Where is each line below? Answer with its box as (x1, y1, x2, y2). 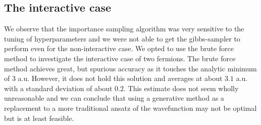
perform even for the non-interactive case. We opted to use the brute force (4, 43, 234, 54)
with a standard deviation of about (4, 82, 113, 93)
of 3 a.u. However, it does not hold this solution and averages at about (4, 73, 223, 84)
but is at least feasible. (4, 112, 74, 123)
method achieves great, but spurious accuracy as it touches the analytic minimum (4, 63, 257, 73)
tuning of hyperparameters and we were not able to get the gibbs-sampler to (4, 33, 240, 44)
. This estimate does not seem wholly (124, 82, 239, 93)
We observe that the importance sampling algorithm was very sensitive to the (4, 23, 244, 34)
